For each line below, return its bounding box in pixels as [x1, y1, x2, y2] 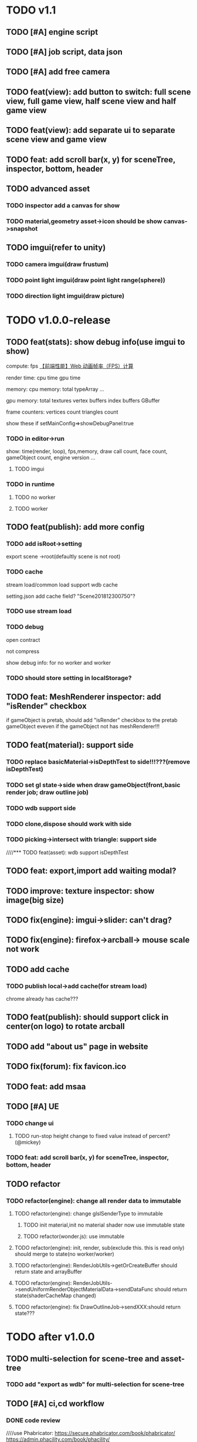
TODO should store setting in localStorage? [6, 674, 132, 682]
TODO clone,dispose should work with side [6, 820, 132, 828]
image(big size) [6, 895, 64, 905]
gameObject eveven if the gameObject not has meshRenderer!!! [6, 723, 160, 730]
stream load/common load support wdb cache [6, 581, 118, 588]
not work [6, 944, 40, 954]
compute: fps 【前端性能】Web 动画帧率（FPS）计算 [6, 362, 134, 369]
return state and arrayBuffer [14, 1268, 83, 1275]
